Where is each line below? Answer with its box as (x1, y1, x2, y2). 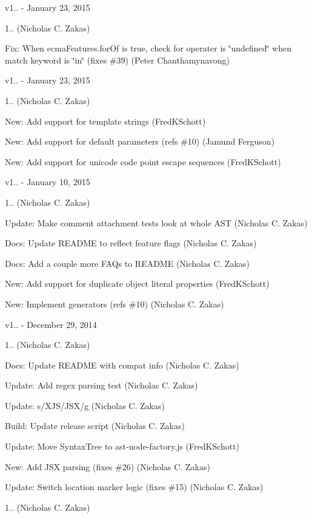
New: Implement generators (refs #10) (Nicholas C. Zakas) (5, 297, 224, 310)
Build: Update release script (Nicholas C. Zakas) (5, 419, 185, 432)
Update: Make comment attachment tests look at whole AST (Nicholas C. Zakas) (5, 216, 308, 229)
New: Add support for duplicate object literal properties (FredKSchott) (5, 277, 270, 290)
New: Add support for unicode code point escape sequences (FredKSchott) (5, 155, 281, 168)
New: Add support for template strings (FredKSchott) (5, 114, 206, 127)
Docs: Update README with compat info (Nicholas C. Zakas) (5, 358, 239, 371)
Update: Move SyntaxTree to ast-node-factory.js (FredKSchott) (5, 440, 240, 453)
